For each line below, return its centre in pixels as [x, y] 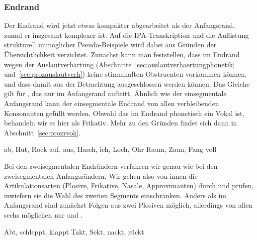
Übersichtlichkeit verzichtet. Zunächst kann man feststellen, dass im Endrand [122, 54]
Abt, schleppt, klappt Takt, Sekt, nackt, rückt [74, 231]
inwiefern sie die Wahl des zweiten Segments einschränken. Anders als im [115, 195]
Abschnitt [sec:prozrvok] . [42, 132]
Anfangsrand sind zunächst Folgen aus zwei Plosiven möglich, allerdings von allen [128, 205]
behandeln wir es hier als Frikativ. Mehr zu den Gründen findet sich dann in [121, 123]
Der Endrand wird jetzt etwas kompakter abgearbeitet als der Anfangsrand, [120, 25]
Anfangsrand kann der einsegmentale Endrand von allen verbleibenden [112, 103]
